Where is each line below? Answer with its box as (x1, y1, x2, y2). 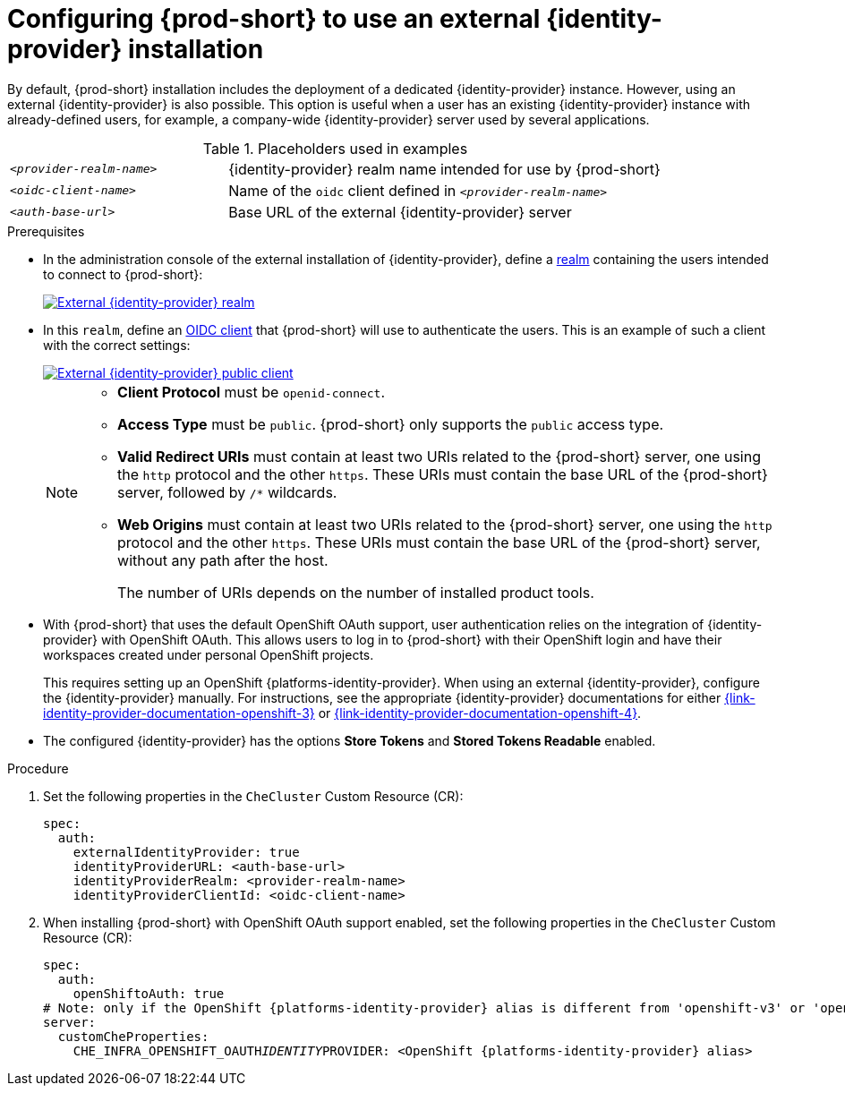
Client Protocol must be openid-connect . (117, 382, 386, 401)
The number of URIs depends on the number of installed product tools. (117, 583, 594, 602)
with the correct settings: (43, 337, 191, 353)
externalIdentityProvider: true (73, 844, 300, 859)
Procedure (7, 760, 69, 776)
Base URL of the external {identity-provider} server (228, 202, 572, 221)
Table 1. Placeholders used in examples (202, 139, 468, 158)
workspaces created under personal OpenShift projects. (43, 646, 374, 662)
